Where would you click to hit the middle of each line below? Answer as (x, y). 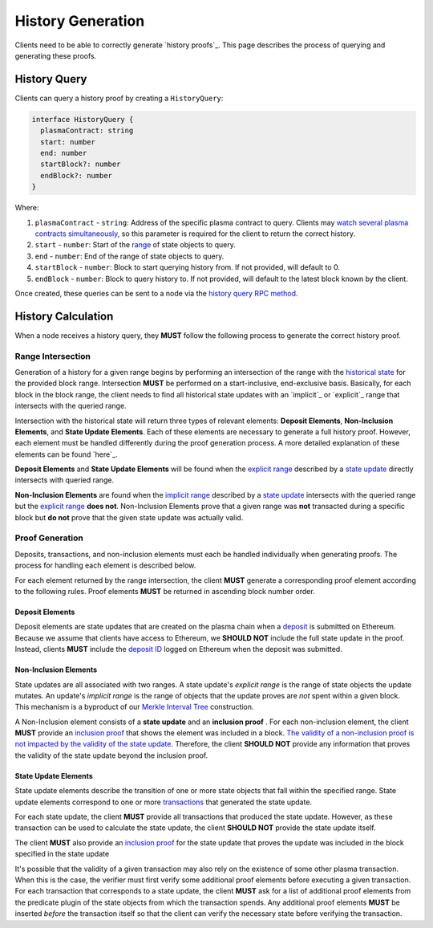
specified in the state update (62, 854)
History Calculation (64, 316)
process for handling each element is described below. (105, 565)
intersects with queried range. (65, 480)
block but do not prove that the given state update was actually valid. (129, 517)
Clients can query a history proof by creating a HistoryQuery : (119, 98)
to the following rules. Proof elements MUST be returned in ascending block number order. (165, 591)
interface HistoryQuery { (83, 119)
